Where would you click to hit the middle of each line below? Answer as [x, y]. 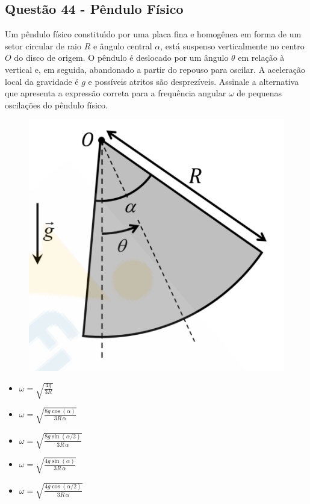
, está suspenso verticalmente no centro [232, 45]
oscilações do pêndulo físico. [56, 104]
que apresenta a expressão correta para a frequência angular [116, 93]
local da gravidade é [42, 81]
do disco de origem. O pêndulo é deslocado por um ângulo [121, 58]
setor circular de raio [43, 45]
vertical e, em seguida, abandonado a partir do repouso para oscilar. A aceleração [155, 69]
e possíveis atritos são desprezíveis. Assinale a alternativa [194, 81]
